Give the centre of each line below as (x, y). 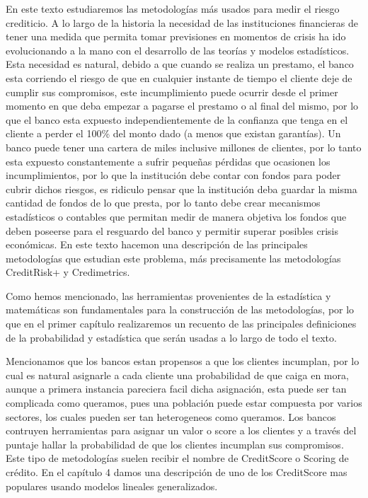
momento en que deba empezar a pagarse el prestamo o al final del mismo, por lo (182, 106)
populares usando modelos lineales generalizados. (112, 486)
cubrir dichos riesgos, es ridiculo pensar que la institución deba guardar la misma (182, 189)
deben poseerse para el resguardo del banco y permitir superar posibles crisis (172, 230)
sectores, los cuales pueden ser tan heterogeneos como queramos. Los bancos (171, 416)
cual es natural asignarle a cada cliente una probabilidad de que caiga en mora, (177, 375)
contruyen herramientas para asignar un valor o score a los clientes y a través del (181, 430)
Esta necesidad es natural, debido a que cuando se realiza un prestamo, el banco (180, 64)
